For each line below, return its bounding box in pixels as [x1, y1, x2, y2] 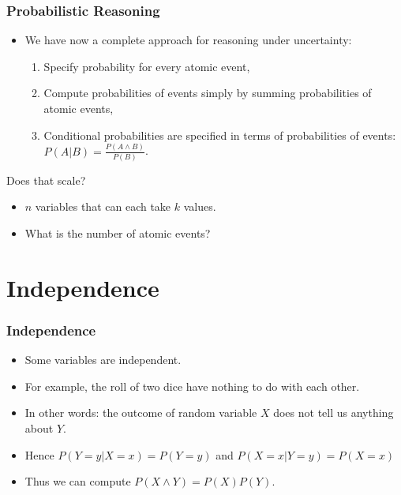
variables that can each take [35, 198, 171, 215]
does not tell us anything [273, 404, 394, 421]
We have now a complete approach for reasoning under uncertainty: [24, 32, 352, 48]
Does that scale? [6, 171, 86, 188]
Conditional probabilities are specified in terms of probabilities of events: [43, 126, 396, 143]
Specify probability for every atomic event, [43, 58, 250, 74]
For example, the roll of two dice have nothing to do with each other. [24, 377, 360, 394]
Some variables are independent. [24, 351, 182, 368]
